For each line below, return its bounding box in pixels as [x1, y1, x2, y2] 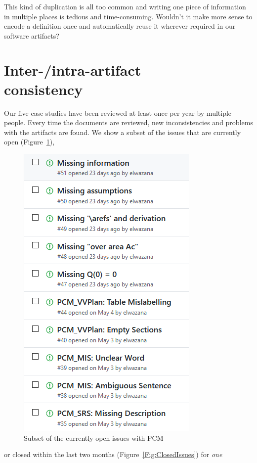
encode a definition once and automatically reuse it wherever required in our [4, 21, 236, 31]
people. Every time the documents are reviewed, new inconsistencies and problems [4, 117, 253, 128]
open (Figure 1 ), [4, 137, 55, 147]
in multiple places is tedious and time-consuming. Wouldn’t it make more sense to [4, 11, 253, 21]
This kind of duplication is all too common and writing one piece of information [4, 1, 246, 11]
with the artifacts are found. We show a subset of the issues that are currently [4, 127, 241, 137]
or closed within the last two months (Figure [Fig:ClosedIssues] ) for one [4, 449, 222, 460]
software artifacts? [4, 30, 59, 41]
